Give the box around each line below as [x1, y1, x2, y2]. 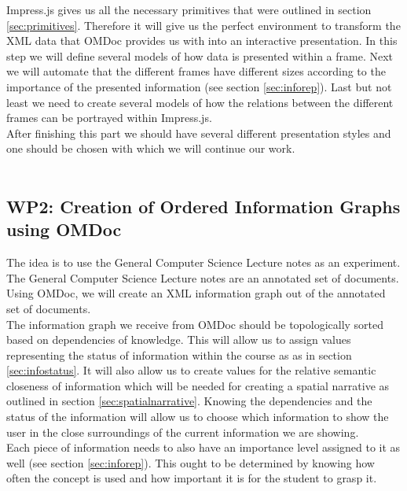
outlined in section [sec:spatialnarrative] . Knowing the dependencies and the [6, 393, 372, 409]
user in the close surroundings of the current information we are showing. [6, 423, 359, 440]
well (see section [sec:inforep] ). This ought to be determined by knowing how [6, 454, 375, 471]
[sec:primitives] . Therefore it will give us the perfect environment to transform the [6, 17, 401, 33]
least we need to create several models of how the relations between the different [6, 94, 394, 110]
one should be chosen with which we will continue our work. [6, 140, 295, 157]
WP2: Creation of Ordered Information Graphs [6, 194, 401, 218]
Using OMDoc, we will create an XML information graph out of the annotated [6, 285, 386, 301]
